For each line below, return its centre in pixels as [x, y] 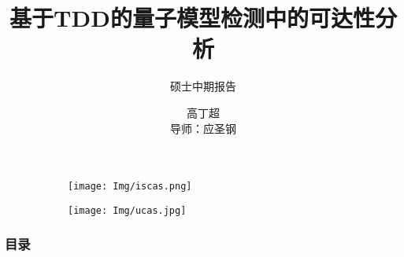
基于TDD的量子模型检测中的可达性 [192, 18]
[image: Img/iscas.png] [130, 187]
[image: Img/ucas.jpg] [127, 210]
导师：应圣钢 [203, 128]
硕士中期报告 [203, 86]
